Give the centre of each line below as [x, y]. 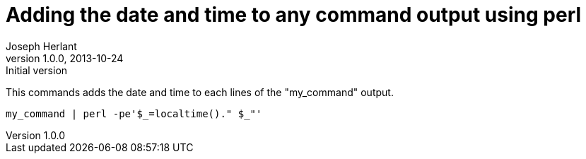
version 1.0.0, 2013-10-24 [65, 58]
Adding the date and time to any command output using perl [294, 15]
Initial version [37, 70]
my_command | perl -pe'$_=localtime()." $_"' [134, 113]
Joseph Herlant [41, 46]
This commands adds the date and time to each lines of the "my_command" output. [200, 92]
